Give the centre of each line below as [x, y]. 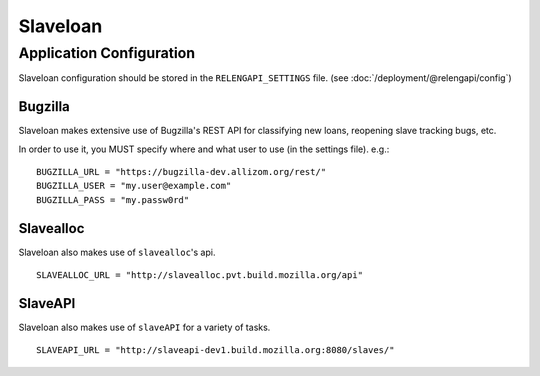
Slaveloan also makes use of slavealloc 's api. [117, 252]
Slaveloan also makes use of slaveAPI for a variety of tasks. [144, 327]
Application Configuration [106, 53]
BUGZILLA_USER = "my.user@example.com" [134, 186]
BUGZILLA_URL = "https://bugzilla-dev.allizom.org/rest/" [181, 172]
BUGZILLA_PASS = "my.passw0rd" [113, 199]
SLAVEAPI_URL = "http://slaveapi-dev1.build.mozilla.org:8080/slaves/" [215, 350]
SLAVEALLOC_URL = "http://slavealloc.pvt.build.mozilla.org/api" [200, 275]
